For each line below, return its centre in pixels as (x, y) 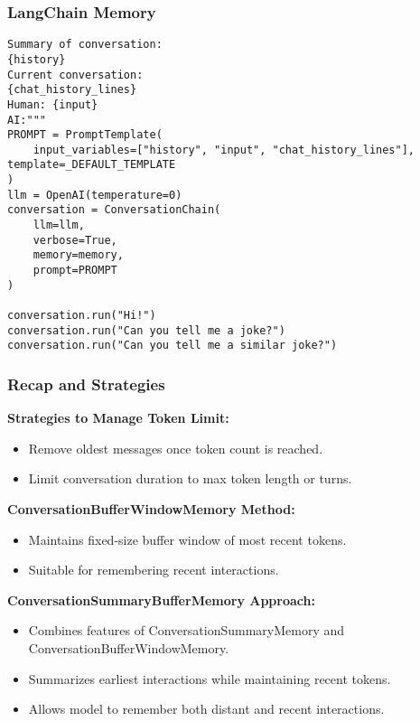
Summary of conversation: (85, 45)
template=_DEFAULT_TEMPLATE (92, 165)
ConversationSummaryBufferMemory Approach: (161, 599)
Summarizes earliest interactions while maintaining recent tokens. (210, 678)
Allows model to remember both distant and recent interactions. (206, 709)
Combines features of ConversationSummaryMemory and (187, 630)
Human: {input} (53, 104)
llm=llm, (59, 225)
